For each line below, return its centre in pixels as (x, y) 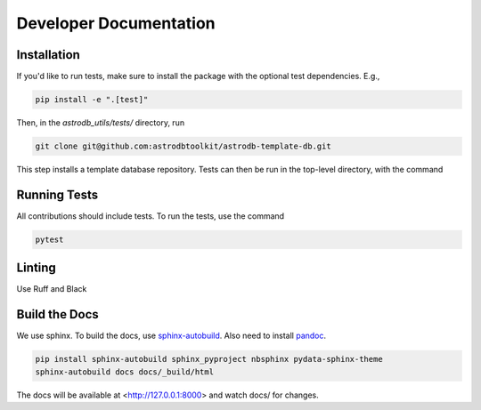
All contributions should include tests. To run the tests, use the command (151, 216)
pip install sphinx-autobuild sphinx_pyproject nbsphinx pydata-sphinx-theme (209, 359)
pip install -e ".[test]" (92, 100)
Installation (48, 55)
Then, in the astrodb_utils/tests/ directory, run (101, 123)
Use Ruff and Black (52, 289)
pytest (49, 239)
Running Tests (57, 194)
